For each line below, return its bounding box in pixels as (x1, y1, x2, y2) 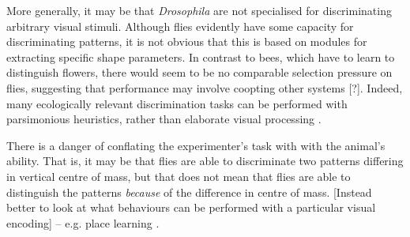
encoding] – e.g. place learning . (6, 214, 160, 231)
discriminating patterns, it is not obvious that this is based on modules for (6, 33, 367, 50)
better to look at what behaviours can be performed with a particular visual (6, 199, 376, 216)
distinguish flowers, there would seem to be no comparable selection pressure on (6, 64, 393, 81)
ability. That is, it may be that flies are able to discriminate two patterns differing (6, 152, 404, 169)
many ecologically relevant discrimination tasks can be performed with (6, 95, 348, 111)
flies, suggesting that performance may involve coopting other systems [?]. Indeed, (6, 79, 403, 96)
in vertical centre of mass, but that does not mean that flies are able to (6, 167, 351, 184)
